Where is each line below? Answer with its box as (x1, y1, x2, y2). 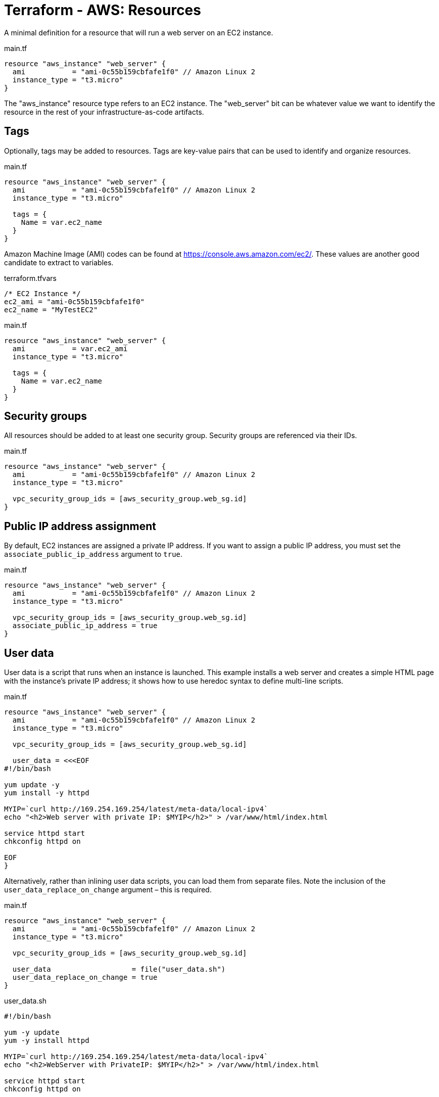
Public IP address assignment (4, 519, 157, 533)
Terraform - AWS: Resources (4, 2, 201, 19)
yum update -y (4, 781, 60, 789)
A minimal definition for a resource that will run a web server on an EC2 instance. (4, 28, 273, 37)
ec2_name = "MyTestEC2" (4, 305, 98, 314)
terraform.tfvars (4, 273, 57, 282)
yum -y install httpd (4, 1036, 89, 1045)
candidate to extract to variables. (4, 258, 114, 267)
